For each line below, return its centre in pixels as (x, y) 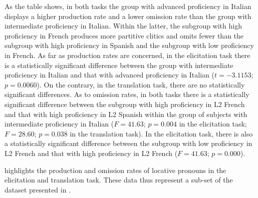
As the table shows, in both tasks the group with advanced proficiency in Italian (128, 6)
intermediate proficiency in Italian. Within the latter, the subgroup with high (123, 26)
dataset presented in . (38, 189)
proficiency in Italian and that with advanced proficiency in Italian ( (109, 75)
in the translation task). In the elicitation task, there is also (161, 133)
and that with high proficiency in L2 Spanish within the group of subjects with (126, 114)
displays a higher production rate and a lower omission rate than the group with (128, 16)
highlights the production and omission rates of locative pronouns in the (115, 170)
